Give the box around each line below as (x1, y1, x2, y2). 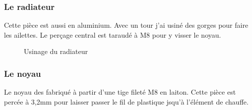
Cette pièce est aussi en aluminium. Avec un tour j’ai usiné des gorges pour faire (4, 20, 249, 30)
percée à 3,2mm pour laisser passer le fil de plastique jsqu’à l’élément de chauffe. (4, 96, 249, 107)
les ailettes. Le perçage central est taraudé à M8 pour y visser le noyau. (4, 29, 221, 40)
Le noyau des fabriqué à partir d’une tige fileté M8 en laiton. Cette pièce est (4, 87, 236, 97)
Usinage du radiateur (24, 46, 88, 56)
